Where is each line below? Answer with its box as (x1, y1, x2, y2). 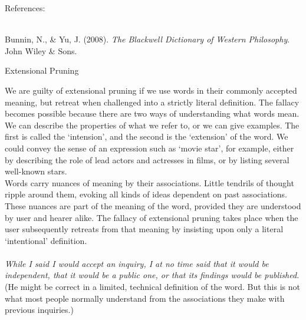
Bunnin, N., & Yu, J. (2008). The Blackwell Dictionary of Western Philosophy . (5, 33, 290, 45)
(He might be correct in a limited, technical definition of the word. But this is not (5, 281, 300, 293)
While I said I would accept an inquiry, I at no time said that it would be (5, 257, 269, 269)
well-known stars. (5, 165, 67, 177)
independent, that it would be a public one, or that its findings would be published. (5, 269, 300, 281)
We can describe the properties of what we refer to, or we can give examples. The (5, 118, 300, 131)
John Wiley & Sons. (5, 44, 77, 57)
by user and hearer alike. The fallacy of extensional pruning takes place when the (5, 211, 298, 223)
